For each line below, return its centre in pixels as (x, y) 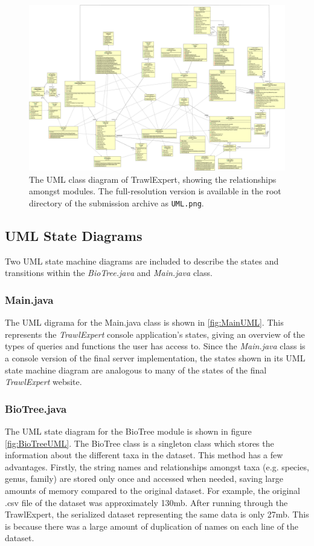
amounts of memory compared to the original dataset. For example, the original (152, 490)
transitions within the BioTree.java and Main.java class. (109, 273)
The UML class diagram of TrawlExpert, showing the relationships (153, 179)
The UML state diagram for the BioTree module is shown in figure (128, 431)
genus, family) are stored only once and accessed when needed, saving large (144, 479)
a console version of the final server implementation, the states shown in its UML (155, 357)
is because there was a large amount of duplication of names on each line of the (152, 526)
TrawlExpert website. (43, 382)
